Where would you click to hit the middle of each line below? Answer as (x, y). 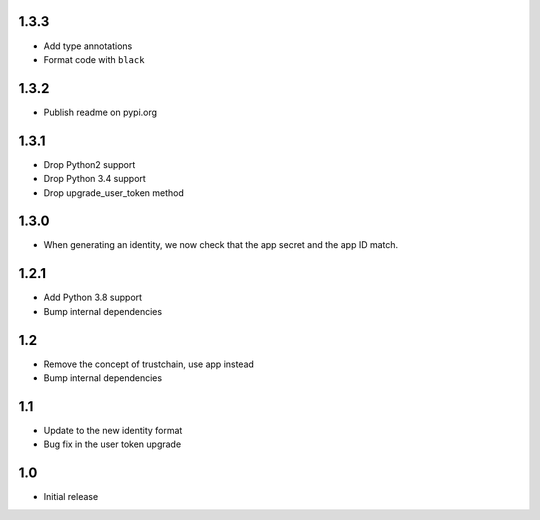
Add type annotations (88, 46)
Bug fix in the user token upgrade (112, 444)
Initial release (71, 497)
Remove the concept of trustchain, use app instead (149, 364)
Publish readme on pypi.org (100, 112)
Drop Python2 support (89, 164)
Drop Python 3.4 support (95, 179)
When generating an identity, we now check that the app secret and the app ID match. (221, 245)
